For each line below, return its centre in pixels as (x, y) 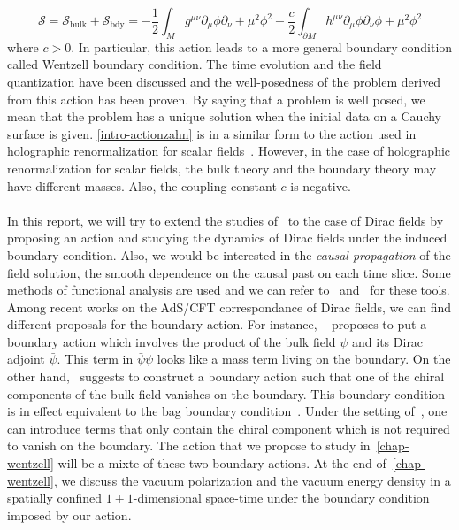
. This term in (95, 359)
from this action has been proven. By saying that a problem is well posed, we (216, 99)
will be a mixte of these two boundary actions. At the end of (222, 463)
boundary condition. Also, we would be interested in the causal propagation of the (229, 254)
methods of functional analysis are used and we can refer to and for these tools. (229, 290)
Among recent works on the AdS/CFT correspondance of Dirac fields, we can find (229, 307)
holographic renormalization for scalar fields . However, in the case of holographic (229, 151)
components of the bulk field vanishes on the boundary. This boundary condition (226, 393)
